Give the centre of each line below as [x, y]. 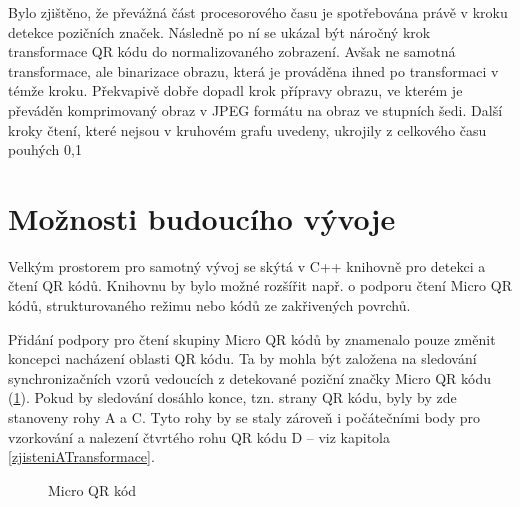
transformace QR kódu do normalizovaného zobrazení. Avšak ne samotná [232, 51]
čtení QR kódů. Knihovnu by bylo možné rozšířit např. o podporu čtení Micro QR [260, 285]
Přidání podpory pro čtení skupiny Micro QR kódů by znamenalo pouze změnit [252, 338]
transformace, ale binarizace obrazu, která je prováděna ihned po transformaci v [253, 70]
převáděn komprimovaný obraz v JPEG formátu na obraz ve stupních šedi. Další [255, 109]
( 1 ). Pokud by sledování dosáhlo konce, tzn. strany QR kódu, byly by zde [232, 397]
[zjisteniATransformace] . [81, 456]
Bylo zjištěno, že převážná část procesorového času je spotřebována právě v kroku [258, 12]
